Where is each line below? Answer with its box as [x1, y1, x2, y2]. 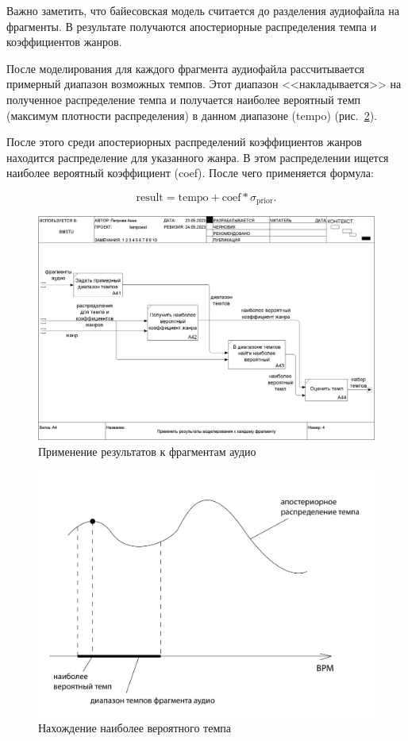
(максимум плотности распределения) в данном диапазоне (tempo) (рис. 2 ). [6, 106, 377, 123]
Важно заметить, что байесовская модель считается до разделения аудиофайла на [6, 2, 399, 18]
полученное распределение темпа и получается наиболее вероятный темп [6, 91, 360, 107]
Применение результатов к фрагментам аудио [38, 442, 256, 459]
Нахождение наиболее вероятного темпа [38, 720, 232, 736]
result [136, 191, 164, 203]
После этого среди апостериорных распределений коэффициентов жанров [6, 133, 362, 150]
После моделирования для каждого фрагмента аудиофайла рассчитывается [6, 60, 365, 76]
